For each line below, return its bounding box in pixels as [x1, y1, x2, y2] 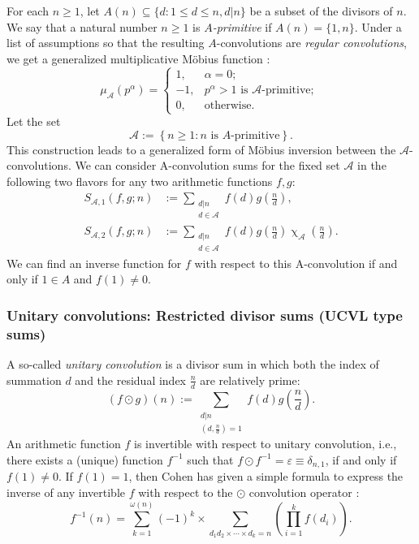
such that [187, 451, 234, 468]
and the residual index [75, 371, 187, 388]
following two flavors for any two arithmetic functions [6, 172, 273, 189]
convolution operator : [248, 483, 360, 500]
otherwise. [204, 99, 255, 111]
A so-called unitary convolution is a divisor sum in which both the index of [6, 356, 379, 373]
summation [6, 371, 62, 388]
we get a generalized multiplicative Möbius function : [6, 50, 270, 67]
